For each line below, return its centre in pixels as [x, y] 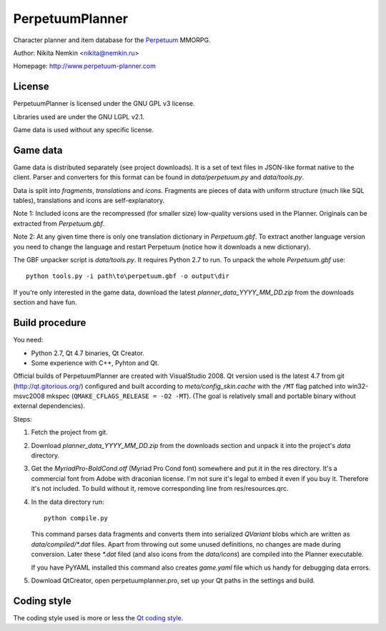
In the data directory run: [68, 502]
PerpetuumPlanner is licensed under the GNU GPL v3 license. [104, 104]
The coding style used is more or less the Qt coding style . [98, 617]
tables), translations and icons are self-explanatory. [89, 201]
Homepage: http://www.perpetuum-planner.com [85, 66]
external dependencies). [49, 406]
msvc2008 [29, 396]
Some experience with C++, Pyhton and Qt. [95, 363]
